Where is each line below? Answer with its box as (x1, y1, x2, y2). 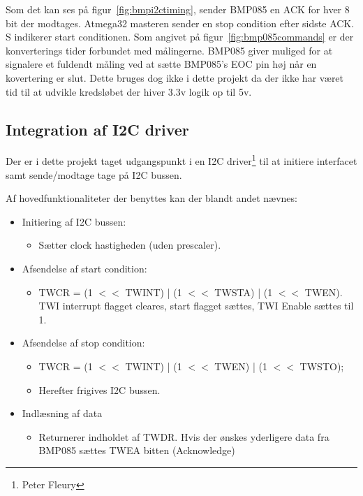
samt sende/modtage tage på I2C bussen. (6, 167, 182, 182)
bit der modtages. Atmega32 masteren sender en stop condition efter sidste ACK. (6, 15, 355, 30)
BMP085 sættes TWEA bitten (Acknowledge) (38, 443, 235, 458)
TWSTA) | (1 (214, 284, 273, 299)
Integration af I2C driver (6, 118, 189, 140)
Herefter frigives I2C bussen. (38, 382, 161, 397)
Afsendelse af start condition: (22, 261, 147, 275)
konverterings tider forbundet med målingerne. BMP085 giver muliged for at (6, 43, 333, 57)
